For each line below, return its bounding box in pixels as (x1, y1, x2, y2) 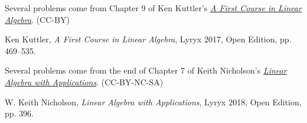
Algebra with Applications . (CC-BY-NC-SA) (5, 75, 164, 88)
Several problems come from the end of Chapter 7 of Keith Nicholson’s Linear (5, 64, 287, 77)
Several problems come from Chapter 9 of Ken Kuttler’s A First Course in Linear (5, 2, 302, 14)
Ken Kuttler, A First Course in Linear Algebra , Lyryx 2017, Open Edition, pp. (5, 33, 292, 45)
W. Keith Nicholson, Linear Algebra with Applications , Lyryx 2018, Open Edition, (5, 95, 302, 108)
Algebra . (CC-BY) (5, 13, 70, 25)
